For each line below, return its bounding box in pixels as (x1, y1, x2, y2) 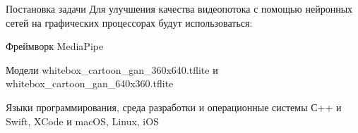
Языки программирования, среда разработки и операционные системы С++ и (6, 99, 342, 114)
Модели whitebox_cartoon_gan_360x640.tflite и (6, 62, 218, 77)
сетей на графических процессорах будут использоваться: (6, 15, 253, 30)
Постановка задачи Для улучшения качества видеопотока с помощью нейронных (6, 1, 353, 15)
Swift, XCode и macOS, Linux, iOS (6, 113, 159, 128)
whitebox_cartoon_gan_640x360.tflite (6, 76, 174, 91)
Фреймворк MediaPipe (6, 39, 104, 53)
